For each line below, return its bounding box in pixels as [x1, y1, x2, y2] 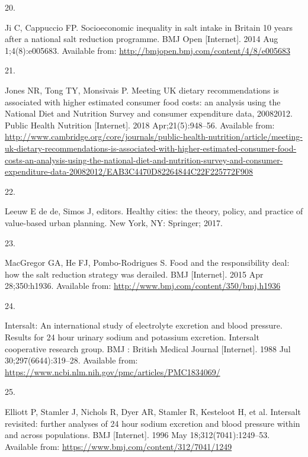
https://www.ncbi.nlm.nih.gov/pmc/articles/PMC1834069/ [5, 365, 220, 378]
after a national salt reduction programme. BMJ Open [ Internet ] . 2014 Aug [5, 33, 278, 45]
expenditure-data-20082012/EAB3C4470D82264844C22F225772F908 [5, 165, 254, 178]
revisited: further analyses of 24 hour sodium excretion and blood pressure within [5, 417, 300, 429]
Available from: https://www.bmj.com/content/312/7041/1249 [5, 440, 232, 452]
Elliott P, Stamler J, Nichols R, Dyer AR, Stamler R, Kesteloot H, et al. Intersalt [5, 405, 301, 418]
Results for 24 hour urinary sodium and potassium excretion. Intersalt [5, 331, 259, 343]
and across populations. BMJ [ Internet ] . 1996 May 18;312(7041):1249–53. [5, 429, 270, 441]
